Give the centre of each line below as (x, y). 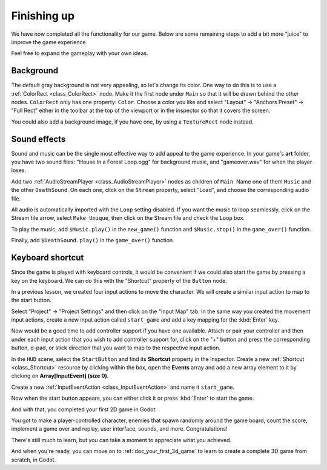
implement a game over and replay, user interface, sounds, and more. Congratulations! (119, 429)
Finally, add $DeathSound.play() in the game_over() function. (93, 240)
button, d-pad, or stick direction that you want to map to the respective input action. (116, 348)
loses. (19, 170)
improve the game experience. (49, 42)
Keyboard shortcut (48, 258)
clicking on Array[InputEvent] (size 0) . (60, 376)
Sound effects (38, 139)
